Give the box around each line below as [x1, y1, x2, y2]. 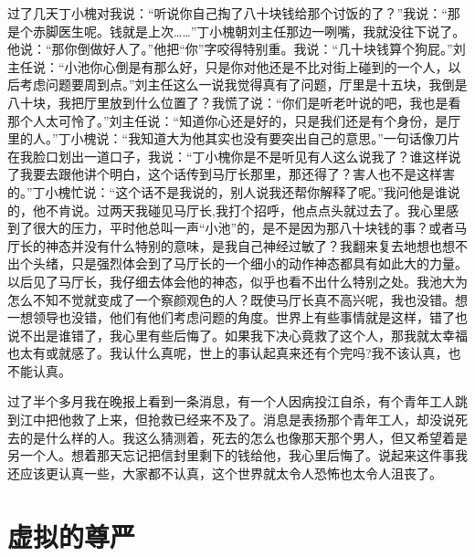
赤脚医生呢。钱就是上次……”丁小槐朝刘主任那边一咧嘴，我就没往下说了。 [32, 21, 466, 40]
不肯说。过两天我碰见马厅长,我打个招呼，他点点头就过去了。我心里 [45, 200, 446, 219]
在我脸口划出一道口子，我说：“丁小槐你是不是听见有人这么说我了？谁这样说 [7, 146, 461, 165]
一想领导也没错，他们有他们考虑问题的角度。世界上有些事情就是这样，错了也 [7, 308, 468, 327]
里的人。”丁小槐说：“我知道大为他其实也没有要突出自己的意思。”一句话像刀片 [7, 129, 460, 148]
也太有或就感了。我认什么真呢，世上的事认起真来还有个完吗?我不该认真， [7, 343, 449, 363]
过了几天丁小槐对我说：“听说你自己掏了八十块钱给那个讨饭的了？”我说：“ [7, 4, 448, 22]
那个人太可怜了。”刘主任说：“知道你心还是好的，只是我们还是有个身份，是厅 [7, 110, 461, 130]
